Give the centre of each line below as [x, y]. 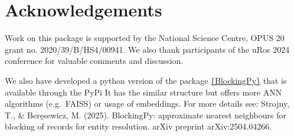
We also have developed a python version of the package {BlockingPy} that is [146, 80]
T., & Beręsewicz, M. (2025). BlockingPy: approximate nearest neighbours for [146, 115]
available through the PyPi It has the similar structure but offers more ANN [143, 92]
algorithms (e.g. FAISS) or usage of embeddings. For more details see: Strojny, [147, 103]
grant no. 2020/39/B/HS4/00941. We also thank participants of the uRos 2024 [147, 49]
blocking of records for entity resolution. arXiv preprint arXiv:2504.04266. [138, 126]
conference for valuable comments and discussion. [94, 61]
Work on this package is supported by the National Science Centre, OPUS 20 [145, 38]
